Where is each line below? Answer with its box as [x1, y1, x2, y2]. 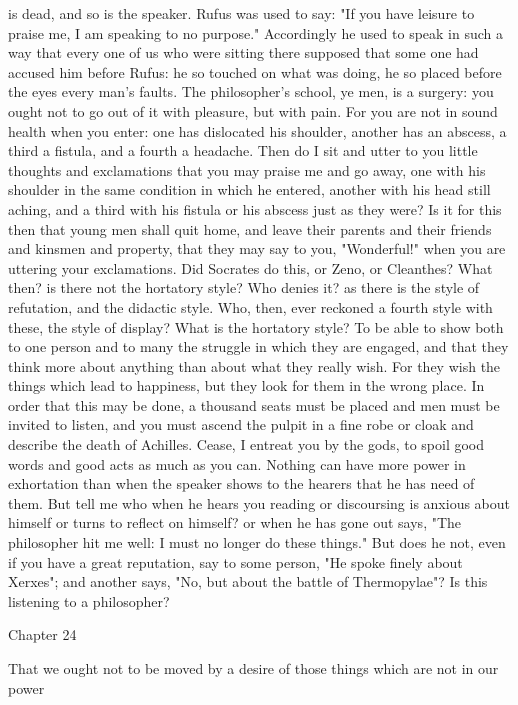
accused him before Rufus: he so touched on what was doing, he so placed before [8, 61, 502, 82]
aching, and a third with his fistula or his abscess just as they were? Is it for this [8, 198, 502, 219]
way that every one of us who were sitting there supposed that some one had [8, 42, 479, 63]
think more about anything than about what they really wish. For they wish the [8, 355, 501, 376]
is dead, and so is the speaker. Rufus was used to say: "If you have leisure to [8, 3, 475, 23]
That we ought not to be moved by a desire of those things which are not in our [8, 658, 499, 678]
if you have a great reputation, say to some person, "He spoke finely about [8, 551, 463, 572]
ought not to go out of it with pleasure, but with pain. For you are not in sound [8, 100, 498, 121]
